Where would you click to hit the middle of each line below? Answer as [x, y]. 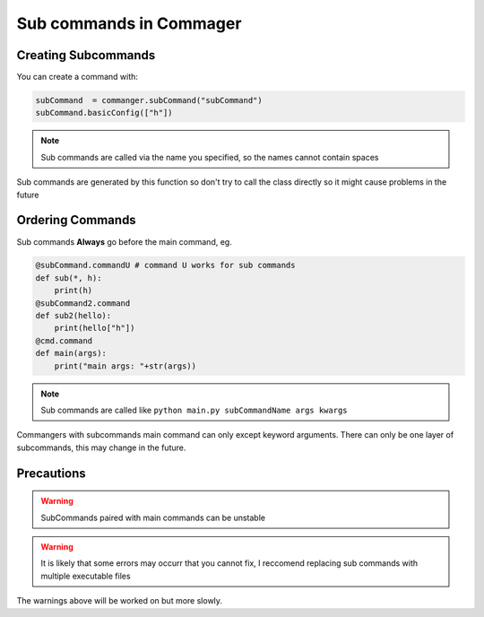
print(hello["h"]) [95, 328]
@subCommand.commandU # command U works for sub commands [165, 265]
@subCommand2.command [83, 303]
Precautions [52, 473]
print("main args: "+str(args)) [125, 366]
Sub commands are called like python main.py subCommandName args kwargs [194, 410]
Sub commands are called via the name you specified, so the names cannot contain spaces [210, 157]
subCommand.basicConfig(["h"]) [104, 113]
